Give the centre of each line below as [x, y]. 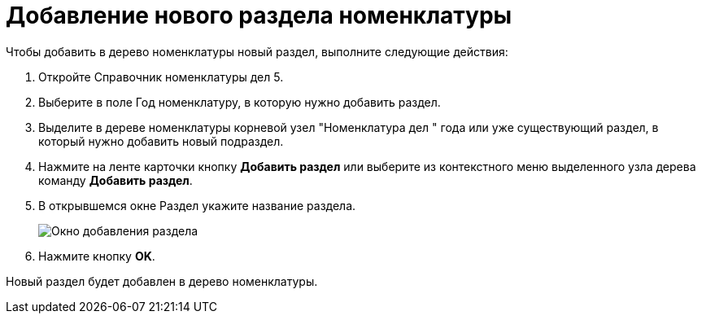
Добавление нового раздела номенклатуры [259, 15]
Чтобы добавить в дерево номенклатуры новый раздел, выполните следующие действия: [257, 51]
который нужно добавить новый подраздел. [161, 141]
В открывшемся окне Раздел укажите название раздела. [197, 205]
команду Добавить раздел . [116, 180]
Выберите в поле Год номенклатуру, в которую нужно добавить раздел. [240, 102]
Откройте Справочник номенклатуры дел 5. [161, 77]
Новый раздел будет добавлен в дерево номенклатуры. [162, 281]
